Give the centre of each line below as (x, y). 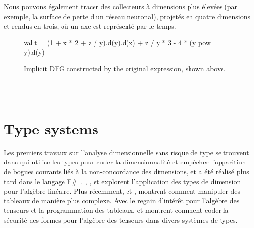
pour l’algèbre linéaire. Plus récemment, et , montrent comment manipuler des (122, 191)
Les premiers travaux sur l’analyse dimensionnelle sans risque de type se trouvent (127, 152)
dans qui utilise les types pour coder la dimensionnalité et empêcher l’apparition (125, 162)
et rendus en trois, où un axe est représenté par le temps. (90, 26)
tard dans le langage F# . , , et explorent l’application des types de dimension (123, 181)
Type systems (51, 128)
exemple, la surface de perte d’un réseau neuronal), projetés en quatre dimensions (127, 16)
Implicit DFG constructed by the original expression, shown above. (125, 68)
